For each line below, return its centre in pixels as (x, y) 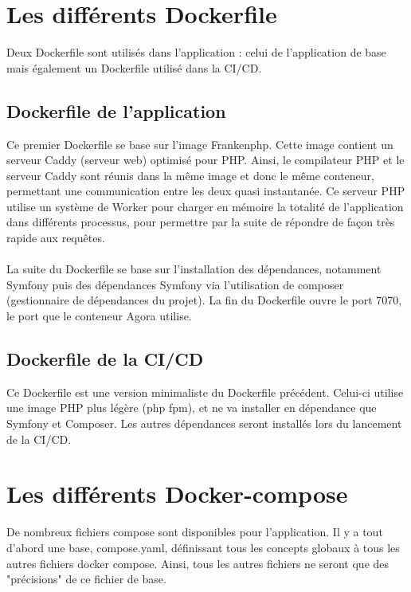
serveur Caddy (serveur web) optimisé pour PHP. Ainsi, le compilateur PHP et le (205, 160)
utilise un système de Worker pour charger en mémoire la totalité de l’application (205, 206)
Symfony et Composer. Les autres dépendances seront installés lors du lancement (204, 423)
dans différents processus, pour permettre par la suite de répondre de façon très (201, 222)
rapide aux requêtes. (56, 238)
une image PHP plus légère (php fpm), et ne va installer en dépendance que (192, 408)
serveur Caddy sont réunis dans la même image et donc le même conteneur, (190, 175)
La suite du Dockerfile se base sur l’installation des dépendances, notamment (194, 269)
